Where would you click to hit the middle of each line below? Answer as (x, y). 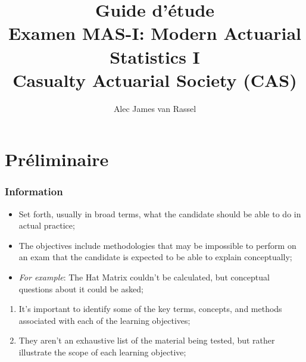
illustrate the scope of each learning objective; (102, 352)
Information (34, 191)
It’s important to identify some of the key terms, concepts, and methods (150, 309)
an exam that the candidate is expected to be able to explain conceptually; (155, 257)
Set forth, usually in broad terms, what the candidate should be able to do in (160, 213)
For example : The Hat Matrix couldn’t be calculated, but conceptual (144, 277)
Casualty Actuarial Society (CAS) (155, 79)
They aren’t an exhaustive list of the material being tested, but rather (147, 340)
